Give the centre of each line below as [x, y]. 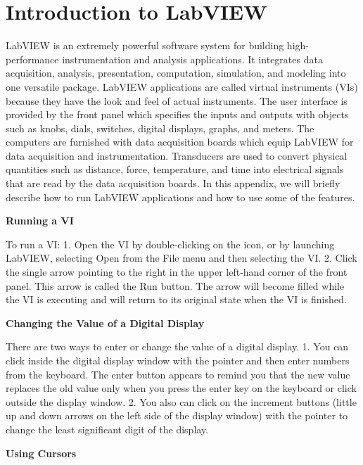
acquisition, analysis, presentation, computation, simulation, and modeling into [176, 73]
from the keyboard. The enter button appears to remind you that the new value [178, 374]
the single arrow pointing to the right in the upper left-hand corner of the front [177, 272]
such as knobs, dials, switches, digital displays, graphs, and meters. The [160, 128]
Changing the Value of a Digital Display [105, 323]
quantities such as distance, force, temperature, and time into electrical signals [175, 169]
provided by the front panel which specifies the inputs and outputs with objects [177, 114]
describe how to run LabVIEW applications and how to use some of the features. [180, 197]
